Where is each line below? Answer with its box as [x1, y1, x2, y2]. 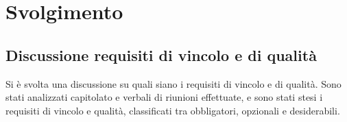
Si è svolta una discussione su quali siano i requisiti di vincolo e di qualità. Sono [5, 76, 342, 90]
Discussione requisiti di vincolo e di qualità [5, 44, 317, 65]
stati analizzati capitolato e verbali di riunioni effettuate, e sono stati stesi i [5, 90, 323, 104]
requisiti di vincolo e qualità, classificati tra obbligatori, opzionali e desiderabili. [5, 103, 340, 117]
